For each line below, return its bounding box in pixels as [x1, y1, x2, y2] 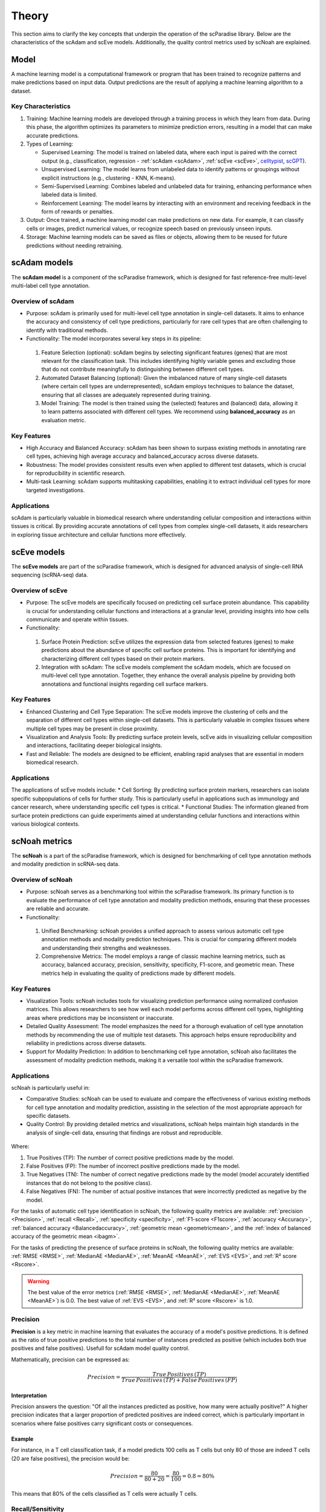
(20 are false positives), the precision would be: [11, 1455, 130, 1462]
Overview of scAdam [11, 297, 74, 305]
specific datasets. [26, 1112, 71, 1119]
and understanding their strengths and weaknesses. [41, 944, 171, 951]
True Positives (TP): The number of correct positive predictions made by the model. [26, 1154, 235, 1161]
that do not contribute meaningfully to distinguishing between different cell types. [41, 366, 245, 373]
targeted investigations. [26, 486, 85, 494]
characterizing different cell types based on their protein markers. [41, 655, 205, 662]
